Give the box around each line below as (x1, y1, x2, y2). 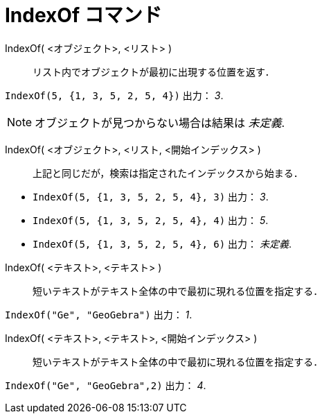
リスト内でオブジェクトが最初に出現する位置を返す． (33, 65, 275, 78)
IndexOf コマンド (5, 3, 162, 27)
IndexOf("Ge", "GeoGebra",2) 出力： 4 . (5, 379, 206, 391)
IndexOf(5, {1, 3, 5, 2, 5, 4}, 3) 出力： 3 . (33, 190, 269, 203)
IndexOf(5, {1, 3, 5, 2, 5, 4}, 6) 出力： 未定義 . (33, 237, 292, 250)
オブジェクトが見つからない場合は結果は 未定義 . (35, 115, 285, 130)
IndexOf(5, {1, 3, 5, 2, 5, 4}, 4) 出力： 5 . (33, 214, 269, 226)
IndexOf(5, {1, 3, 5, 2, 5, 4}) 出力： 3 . (5, 89, 224, 101)
